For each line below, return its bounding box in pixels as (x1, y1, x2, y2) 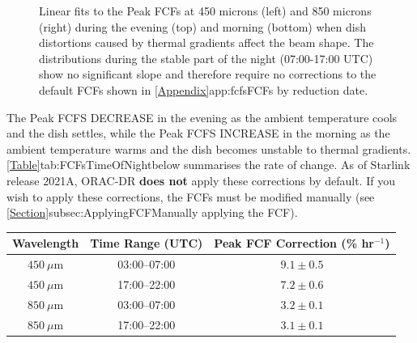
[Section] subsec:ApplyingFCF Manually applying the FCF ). (6, 204, 298, 221)
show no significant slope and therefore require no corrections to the (39, 66, 377, 83)
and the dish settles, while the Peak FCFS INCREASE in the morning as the (6, 125, 390, 142)
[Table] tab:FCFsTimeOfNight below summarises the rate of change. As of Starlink (6, 156, 411, 173)
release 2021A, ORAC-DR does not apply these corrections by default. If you (6, 171, 395, 188)
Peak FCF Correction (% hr (214, 235, 374, 252)
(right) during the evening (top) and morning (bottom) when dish (39, 18, 366, 35)
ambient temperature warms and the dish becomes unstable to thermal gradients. (6, 140, 411, 157)
